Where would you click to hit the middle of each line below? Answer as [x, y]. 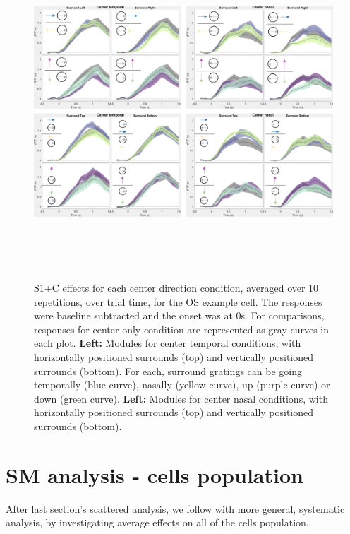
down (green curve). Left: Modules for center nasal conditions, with [181, 398]
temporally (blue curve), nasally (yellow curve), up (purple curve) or [182, 385]
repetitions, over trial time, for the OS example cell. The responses [178, 301]
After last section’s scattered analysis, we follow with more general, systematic [175, 508]
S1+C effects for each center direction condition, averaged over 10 [176, 288]
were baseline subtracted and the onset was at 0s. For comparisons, [179, 315]
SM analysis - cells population [155, 474]
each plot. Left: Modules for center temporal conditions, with [168, 343]
